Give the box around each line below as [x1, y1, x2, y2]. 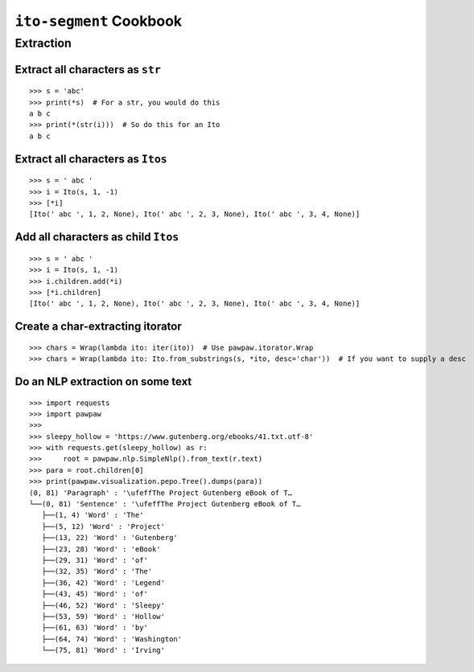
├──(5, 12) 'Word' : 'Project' [41, 522, 165, 531]
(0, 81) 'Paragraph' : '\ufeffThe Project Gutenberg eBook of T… [29, 488, 293, 498]
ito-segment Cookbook [14, 12, 183, 30]
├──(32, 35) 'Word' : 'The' [41, 567, 153, 576]
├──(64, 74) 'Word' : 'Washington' [41, 634, 183, 643]
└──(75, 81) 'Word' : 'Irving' [41, 645, 165, 655]
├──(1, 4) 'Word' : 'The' [41, 510, 144, 520]
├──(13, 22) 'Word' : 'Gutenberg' [41, 533, 179, 543]
